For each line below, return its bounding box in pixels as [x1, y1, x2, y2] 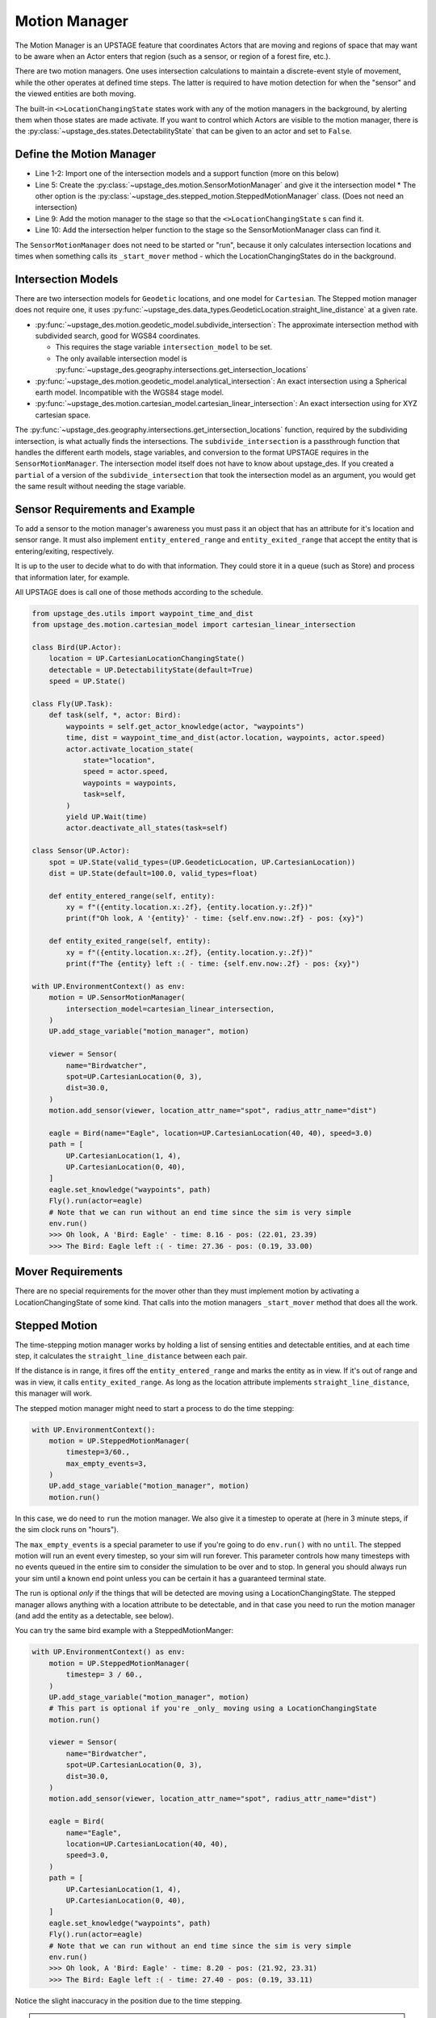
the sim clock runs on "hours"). [15, 1525, 119, 1534]
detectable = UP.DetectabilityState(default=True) [48, 665, 254, 674]
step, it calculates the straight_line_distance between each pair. [15, 1350, 248, 1360]
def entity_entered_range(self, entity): [48, 891, 216, 900]
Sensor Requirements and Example [15, 502, 195, 516]
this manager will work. [15, 1388, 93, 1398]
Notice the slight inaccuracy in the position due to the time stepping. [15, 1995, 242, 2005]
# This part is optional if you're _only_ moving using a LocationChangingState [48, 1704, 377, 1713]
